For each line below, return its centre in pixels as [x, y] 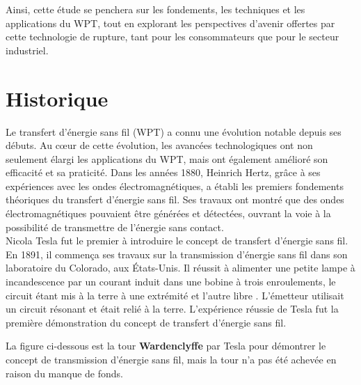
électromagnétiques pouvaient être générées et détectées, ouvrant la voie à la [168, 213]
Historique [57, 98]
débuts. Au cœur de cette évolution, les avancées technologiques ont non [159, 145]
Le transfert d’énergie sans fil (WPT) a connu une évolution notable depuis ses [174, 131]
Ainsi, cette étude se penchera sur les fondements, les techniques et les [155, 9]
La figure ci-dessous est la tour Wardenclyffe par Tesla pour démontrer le [166, 346]
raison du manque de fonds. [64, 373]
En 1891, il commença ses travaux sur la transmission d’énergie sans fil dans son [177, 254]
